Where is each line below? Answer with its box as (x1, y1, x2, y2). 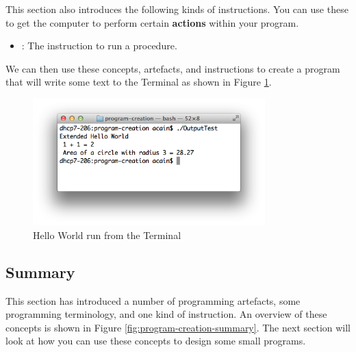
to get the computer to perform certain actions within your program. (5, 15, 299, 29)
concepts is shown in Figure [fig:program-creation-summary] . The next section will (5, 320, 351, 334)
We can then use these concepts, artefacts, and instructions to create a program (5, 61, 340, 75)
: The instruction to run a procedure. (21, 38, 177, 53)
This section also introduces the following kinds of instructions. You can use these (5, 2, 348, 16)
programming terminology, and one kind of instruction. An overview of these (5, 307, 327, 321)
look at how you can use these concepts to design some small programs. (5, 334, 306, 348)
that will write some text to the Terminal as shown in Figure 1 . (5, 75, 272, 89)
